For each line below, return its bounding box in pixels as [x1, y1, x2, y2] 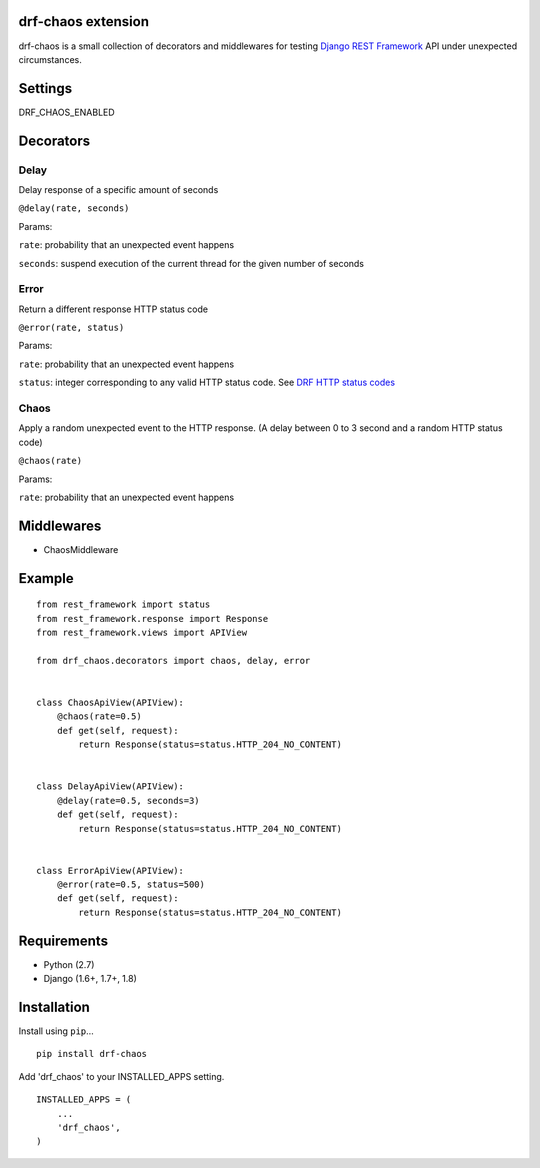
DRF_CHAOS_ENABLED [18, 106, 115, 118]
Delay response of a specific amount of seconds [18, 183, 219, 195]
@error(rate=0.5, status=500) [56, 879, 205, 890]
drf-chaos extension [18, 13, 150, 30]
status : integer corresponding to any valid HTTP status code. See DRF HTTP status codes [18, 376, 395, 389]
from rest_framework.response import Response [36, 613, 269, 624]
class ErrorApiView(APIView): [36, 865, 185, 876]
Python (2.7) [43, 958, 95, 970]
